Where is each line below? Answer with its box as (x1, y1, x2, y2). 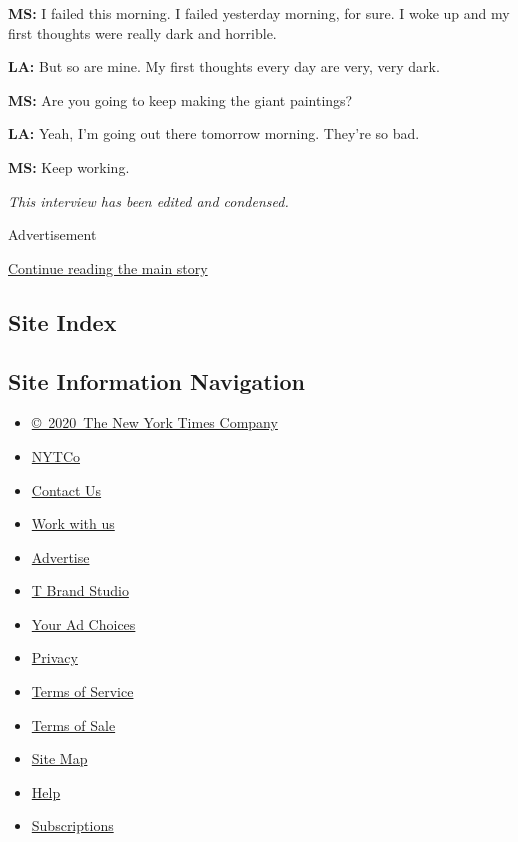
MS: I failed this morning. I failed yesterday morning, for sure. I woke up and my (8, 3, 510, 23)
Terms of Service (31, 681, 134, 702)
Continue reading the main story (8, 257, 208, 278)
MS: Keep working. (8, 156, 130, 177)
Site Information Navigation (8, 365, 305, 396)
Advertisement (8, 224, 97, 245)
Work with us (31, 513, 115, 534)
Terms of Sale (31, 714, 116, 735)
